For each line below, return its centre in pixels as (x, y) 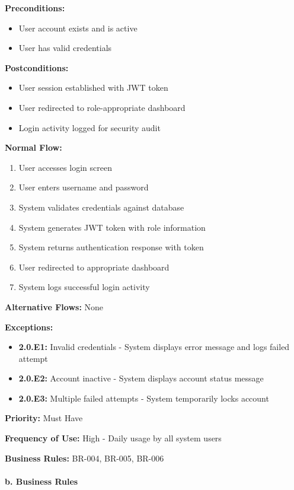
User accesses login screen (65, 167)
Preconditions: (35, 8)
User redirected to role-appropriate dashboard (102, 107)
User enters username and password (84, 187)
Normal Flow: (33, 147)
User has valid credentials (65, 48)
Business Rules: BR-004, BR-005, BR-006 (84, 458)
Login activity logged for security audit (90, 127)
